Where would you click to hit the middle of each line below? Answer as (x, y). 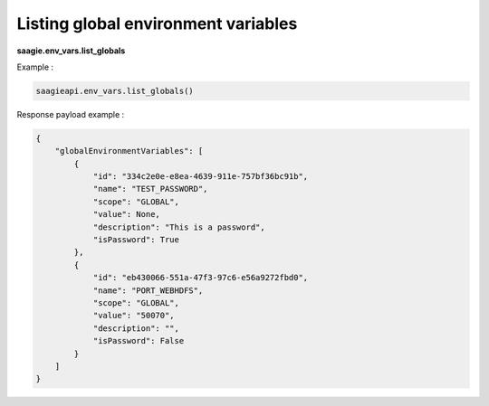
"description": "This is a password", (179, 227)
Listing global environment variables (157, 24)
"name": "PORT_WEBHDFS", (148, 290)
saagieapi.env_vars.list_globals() (115, 91)
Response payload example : (71, 114)
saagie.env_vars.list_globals (71, 51)
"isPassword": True (136, 240)
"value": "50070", (134, 316)
